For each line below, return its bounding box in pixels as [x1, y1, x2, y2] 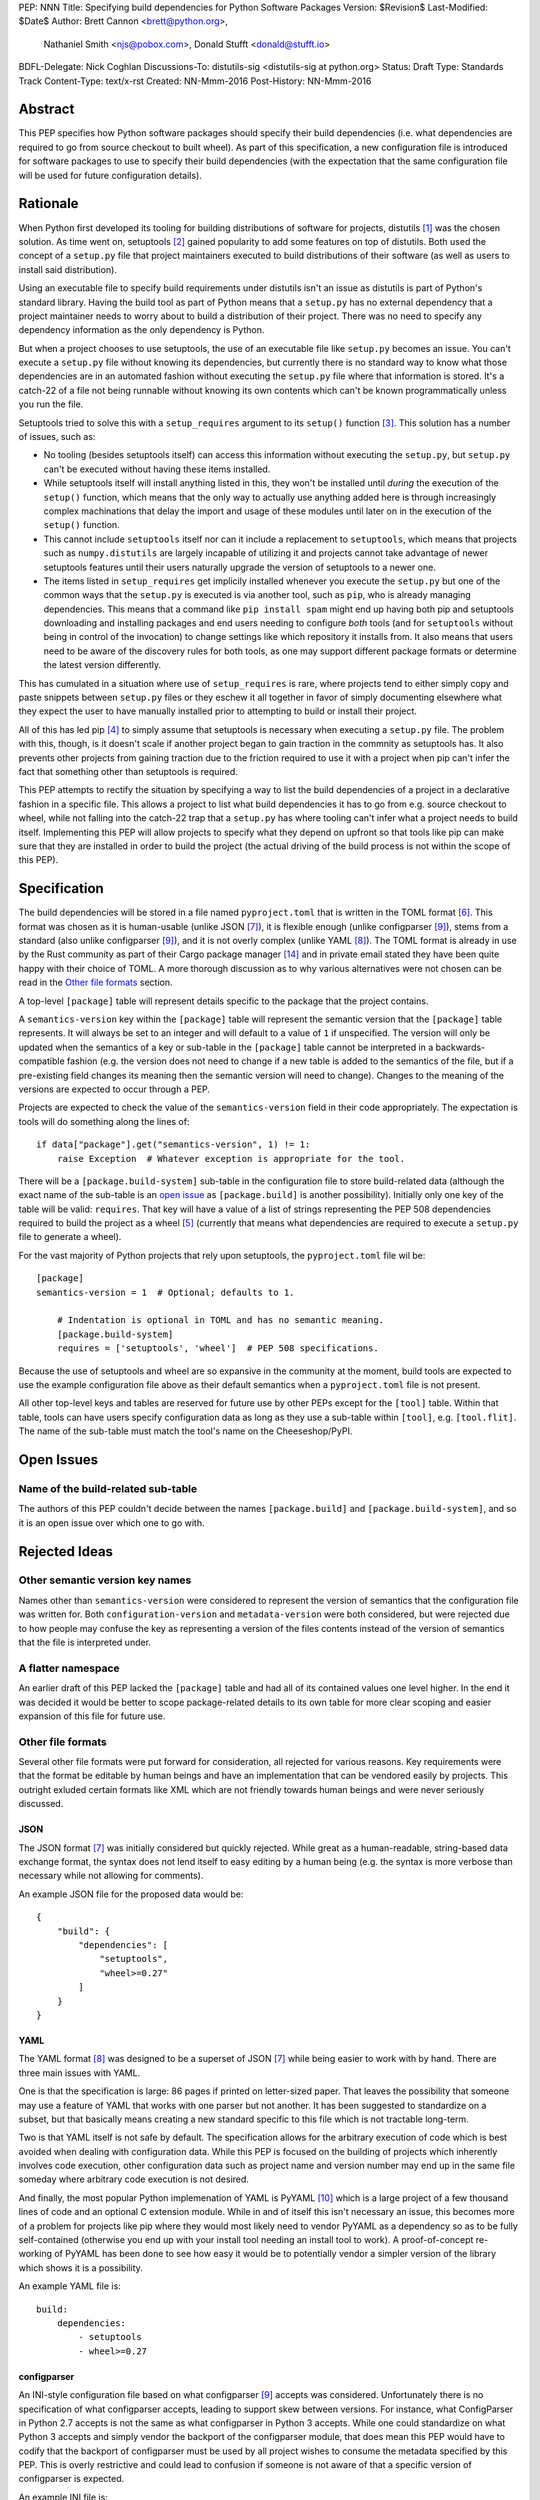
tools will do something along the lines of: [18, 1115, 190, 1127]
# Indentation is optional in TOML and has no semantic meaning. [56, 1315, 385, 1326]
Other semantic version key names [18, 1573, 192, 1587]
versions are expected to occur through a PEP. [18, 1083, 210, 1095]
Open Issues [18, 1451, 99, 1468]
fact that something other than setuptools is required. [18, 766, 239, 777]
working [18, 2248, 53, 2260]
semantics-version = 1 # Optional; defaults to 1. [36, 1286, 295, 1298]
